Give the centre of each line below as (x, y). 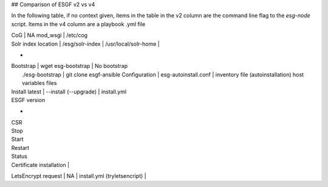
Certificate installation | (40, 165)
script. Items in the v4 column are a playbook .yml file (78, 24)
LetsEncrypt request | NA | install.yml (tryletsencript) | (79, 176)
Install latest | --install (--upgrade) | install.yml (69, 92)
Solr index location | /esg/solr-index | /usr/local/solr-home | (86, 44)
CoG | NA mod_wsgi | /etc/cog (50, 35)
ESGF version (28, 100)
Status (19, 156)
